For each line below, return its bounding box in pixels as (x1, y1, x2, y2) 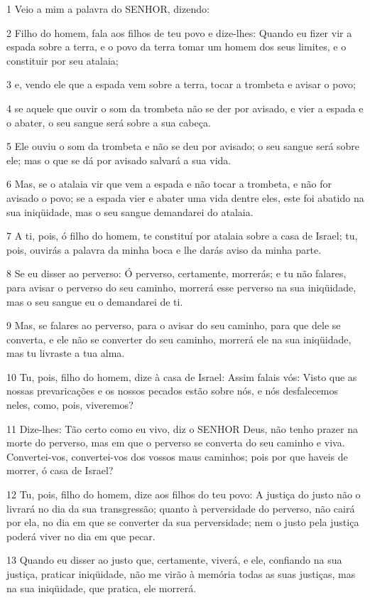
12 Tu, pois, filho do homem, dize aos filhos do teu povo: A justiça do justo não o (6, 487, 361, 502)
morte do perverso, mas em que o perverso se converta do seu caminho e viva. (6, 435, 345, 450)
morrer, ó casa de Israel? (6, 463, 114, 478)
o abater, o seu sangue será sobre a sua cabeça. (6, 114, 211, 129)
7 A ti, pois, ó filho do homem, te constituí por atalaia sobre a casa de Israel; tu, (6, 228, 358, 243)
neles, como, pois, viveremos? (6, 397, 134, 412)
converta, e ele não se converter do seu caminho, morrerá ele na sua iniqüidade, (6, 331, 352, 346)
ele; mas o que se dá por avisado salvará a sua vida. (6, 152, 232, 167)
